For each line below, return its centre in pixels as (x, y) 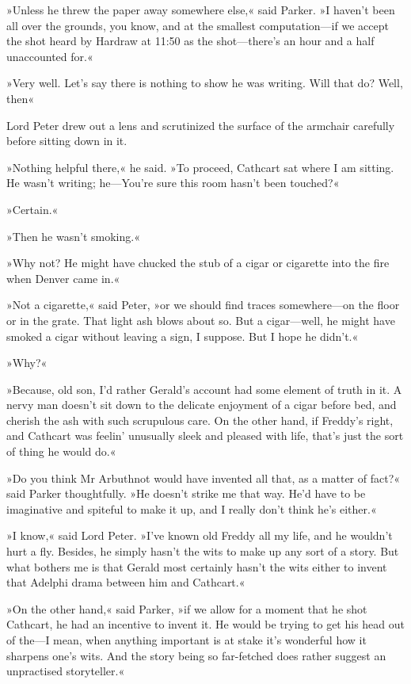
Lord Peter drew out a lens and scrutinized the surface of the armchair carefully (201, 125)
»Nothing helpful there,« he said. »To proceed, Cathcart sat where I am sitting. (200, 167)
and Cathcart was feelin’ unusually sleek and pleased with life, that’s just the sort (205, 436)
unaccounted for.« (50, 56)
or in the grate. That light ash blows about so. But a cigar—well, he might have (201, 320)
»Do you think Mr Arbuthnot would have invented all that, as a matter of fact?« (204, 478)
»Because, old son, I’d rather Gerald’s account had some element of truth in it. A (204, 389)
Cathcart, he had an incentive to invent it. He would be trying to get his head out (205, 624)
